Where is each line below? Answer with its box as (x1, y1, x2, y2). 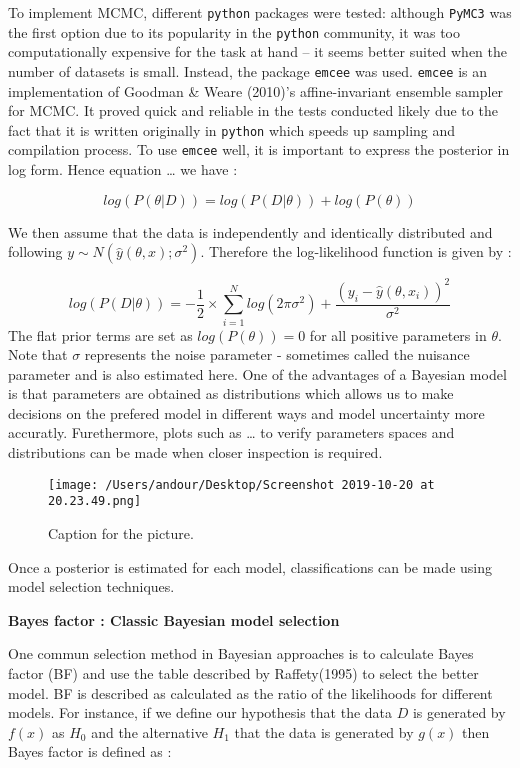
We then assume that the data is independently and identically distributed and (8, 221, 493, 242)
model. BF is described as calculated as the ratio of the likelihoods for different (8, 682, 493, 703)
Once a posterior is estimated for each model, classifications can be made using (8, 556, 492, 577)
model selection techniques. (8, 576, 175, 597)
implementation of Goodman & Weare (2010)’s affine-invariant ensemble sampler (8, 80, 504, 101)
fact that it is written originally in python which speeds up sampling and (8, 119, 456, 140)
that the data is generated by (234, 721, 414, 742)
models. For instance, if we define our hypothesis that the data (8, 702, 393, 723)
